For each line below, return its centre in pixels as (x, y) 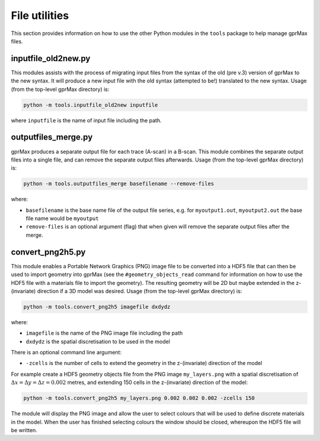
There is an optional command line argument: (66, 353)
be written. (24, 430)
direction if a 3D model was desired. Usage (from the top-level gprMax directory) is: (140, 291)
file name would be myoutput (62, 218)
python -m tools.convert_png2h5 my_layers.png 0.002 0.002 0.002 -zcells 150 (139, 398)
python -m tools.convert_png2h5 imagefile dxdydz (97, 307)
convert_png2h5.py (48, 252)
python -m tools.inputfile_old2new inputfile (91, 105)
